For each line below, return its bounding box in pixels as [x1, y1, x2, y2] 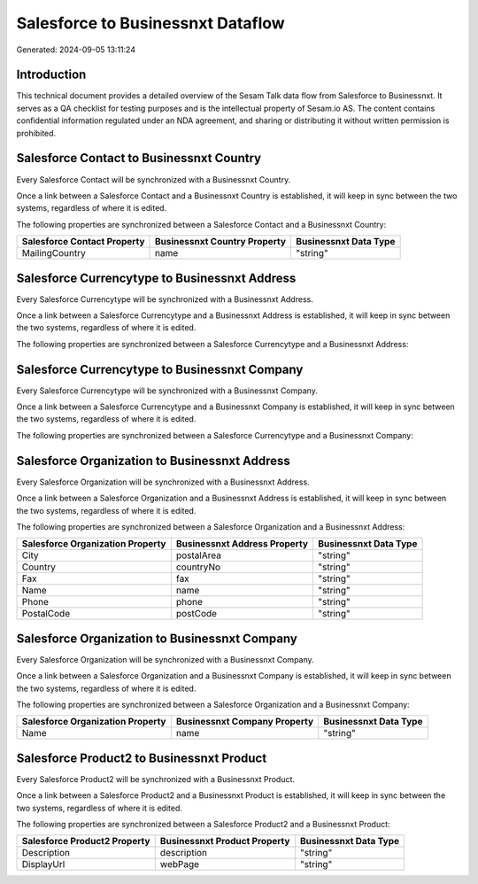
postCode [175, 608, 217, 620]
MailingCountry [21, 247, 86, 260]
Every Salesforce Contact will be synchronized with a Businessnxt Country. [16, 174, 291, 185]
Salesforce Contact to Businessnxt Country [16, 151, 261, 166]
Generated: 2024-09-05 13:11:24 [16, 44, 136, 55]
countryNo [175, 561, 221, 573]
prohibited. [16, 128, 57, 138]
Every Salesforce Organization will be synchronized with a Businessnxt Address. [16, 477, 310, 487]
